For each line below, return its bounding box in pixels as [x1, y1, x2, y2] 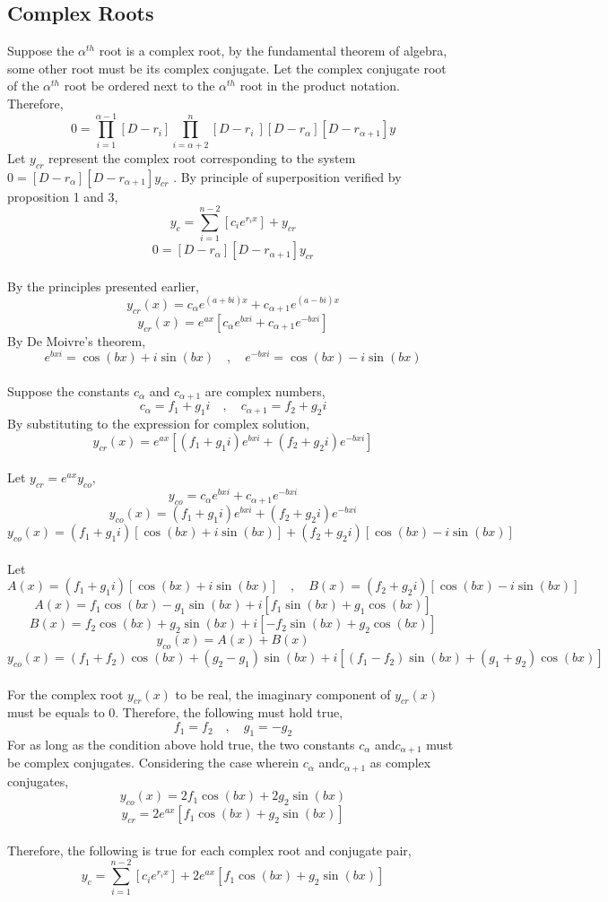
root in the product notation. [239, 76, 400, 95]
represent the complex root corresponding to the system [48, 148, 356, 167]
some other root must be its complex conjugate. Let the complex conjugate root [7, 58, 447, 77]
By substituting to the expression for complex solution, [7, 414, 310, 433]
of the [7, 76, 39, 95]
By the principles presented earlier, [7, 276, 200, 295]
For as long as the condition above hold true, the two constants [7, 734, 355, 753]
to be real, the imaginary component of [175, 684, 391, 703]
